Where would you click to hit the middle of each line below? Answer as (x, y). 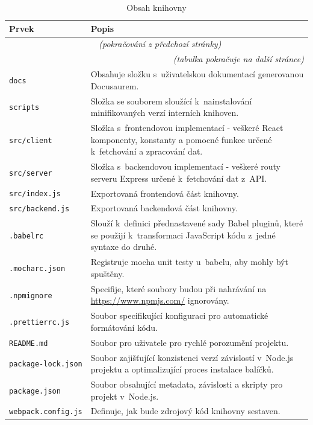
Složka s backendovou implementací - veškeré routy (185, 166)
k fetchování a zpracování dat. (147, 151)
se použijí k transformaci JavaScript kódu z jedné (183, 235)
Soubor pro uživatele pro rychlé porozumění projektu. (190, 342)
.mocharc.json (37, 269)
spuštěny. (107, 273)
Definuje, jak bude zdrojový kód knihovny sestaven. (185, 411)
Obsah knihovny (156, 7)
